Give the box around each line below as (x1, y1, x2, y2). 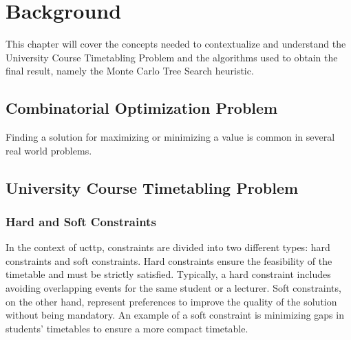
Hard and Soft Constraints (6, 213, 156, 230)
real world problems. (6, 143, 92, 157)
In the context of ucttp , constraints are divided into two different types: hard (6, 240, 330, 254)
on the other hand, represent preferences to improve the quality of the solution (6, 294, 337, 308)
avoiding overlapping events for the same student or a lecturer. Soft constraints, (6, 281, 341, 295)
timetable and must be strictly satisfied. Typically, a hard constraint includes (6, 267, 331, 281)
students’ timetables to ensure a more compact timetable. (6, 321, 248, 335)
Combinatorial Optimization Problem (6, 97, 278, 119)
